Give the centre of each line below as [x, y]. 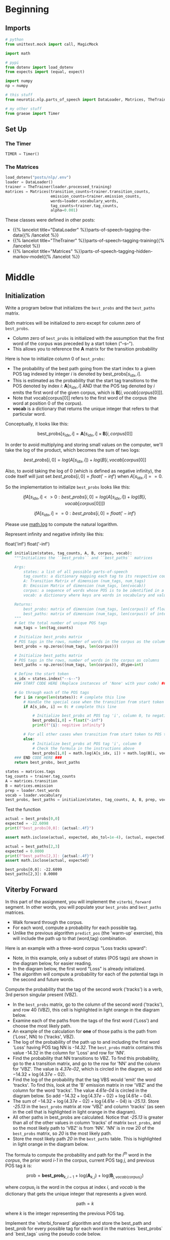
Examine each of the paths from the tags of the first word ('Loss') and [85, 1021]
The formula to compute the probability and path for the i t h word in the [78, 1154]
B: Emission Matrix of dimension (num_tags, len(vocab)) [84, 586]
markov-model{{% [32, 257]
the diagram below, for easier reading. [52, 963]
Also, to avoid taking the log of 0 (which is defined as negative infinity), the [83, 471]
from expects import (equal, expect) [45, 72]
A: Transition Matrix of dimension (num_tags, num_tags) [84, 581]
